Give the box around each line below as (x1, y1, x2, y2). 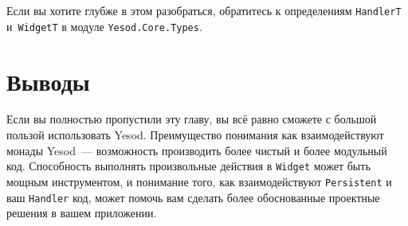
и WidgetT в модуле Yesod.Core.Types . (6, 18, 202, 34)
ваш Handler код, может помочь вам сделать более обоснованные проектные (6, 189, 380, 205)
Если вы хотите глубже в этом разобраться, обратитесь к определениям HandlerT (6, 2, 402, 18)
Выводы (6, 64, 90, 97)
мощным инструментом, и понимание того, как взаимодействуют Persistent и (6, 173, 392, 189)
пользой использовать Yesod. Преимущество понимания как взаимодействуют (6, 127, 384, 143)
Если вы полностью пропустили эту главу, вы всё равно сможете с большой (6, 111, 377, 127)
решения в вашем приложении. (6, 205, 157, 221)
